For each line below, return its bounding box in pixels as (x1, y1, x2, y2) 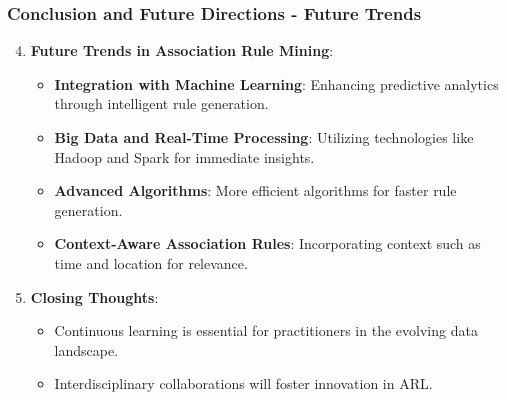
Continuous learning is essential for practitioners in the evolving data (54, 320, 478, 341)
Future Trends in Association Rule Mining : (30, 40, 334, 61)
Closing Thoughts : (30, 286, 159, 307)
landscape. (54, 339, 119, 360)
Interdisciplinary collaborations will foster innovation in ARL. (54, 373, 433, 394)
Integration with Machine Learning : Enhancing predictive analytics (54, 73, 499, 94)
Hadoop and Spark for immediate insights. (54, 146, 315, 167)
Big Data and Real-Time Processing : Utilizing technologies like (54, 127, 474, 147)
